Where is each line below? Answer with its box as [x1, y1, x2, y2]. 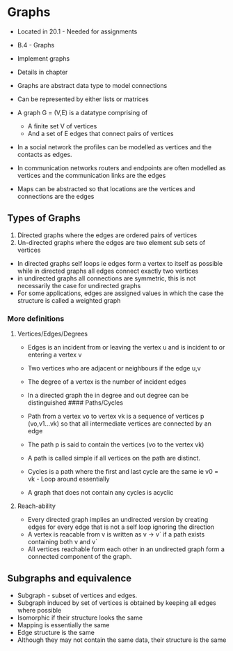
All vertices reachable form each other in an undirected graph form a [27, 545, 225, 553]
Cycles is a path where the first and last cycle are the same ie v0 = [27, 467, 219, 476]
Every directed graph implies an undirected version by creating [27, 516, 209, 524]
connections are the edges [17, 192, 95, 200]
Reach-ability [17, 502, 56, 510]
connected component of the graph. [27, 553, 132, 561]
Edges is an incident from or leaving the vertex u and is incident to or [27, 343, 225, 352]
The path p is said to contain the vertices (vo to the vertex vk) [27, 440, 204, 449]
